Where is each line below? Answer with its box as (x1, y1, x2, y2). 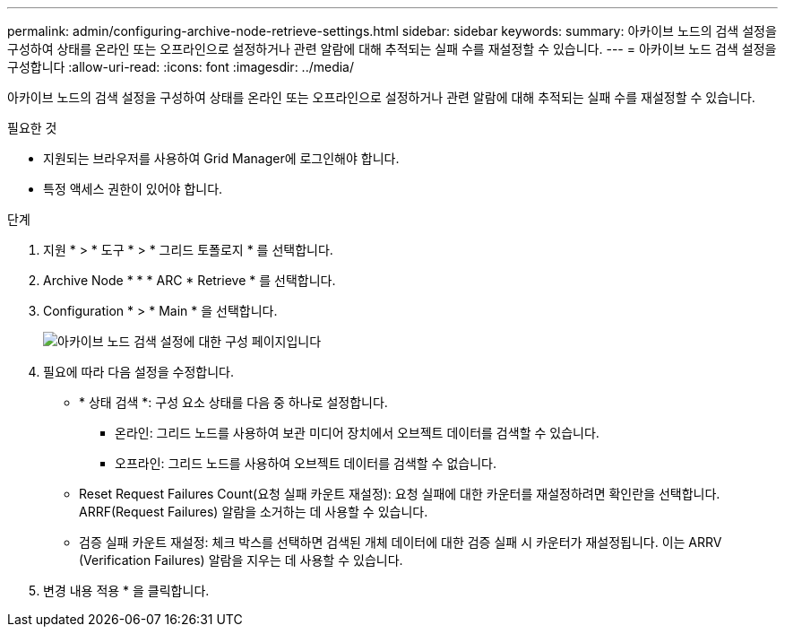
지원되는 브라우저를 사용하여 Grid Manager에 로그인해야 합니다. (43, 151, 400, 166)
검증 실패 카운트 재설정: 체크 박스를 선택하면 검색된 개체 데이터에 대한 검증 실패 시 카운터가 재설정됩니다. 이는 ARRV (79, 534, 722, 550)
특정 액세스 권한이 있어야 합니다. (43, 181, 223, 196)
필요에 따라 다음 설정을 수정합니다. (43, 364, 234, 379)
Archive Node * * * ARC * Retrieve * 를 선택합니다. (43, 273, 336, 288)
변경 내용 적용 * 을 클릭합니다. (43, 583, 210, 598)
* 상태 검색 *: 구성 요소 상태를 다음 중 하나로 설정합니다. (79, 395, 388, 410)
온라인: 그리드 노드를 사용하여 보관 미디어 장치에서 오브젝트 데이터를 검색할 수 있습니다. (115, 425, 600, 440)
